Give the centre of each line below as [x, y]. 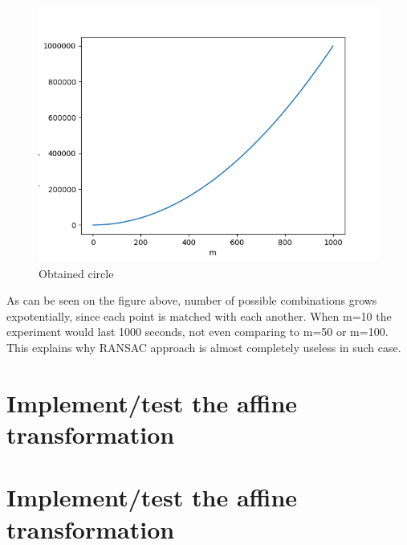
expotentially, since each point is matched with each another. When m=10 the [199, 316]
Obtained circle [76, 273]
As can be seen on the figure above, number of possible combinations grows [192, 300]
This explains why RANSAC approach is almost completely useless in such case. [204, 347]
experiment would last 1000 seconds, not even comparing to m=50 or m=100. [197, 332]
